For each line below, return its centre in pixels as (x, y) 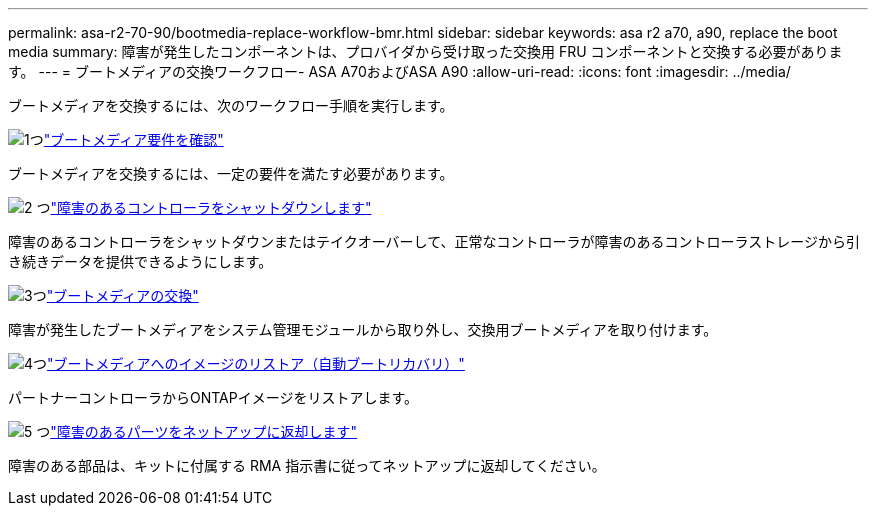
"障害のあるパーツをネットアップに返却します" (204, 431)
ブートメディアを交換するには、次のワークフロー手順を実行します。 (231, 105)
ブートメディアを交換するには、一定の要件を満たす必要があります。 (231, 173)
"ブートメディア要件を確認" (133, 139)
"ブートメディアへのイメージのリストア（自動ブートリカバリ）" (256, 363)
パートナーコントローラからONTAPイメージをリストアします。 (213, 397)
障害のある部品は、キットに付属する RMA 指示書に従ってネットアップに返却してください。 (307, 465)
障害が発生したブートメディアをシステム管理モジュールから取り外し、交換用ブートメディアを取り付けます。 (363, 329)
